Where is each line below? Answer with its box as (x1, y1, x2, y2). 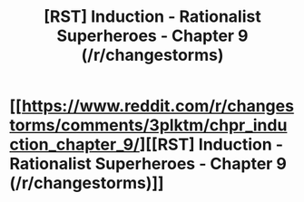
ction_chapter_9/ (9, 134, 141, 155)
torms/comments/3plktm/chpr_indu (9, 115, 288, 136)
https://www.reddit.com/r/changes (21, 96, 295, 117)
